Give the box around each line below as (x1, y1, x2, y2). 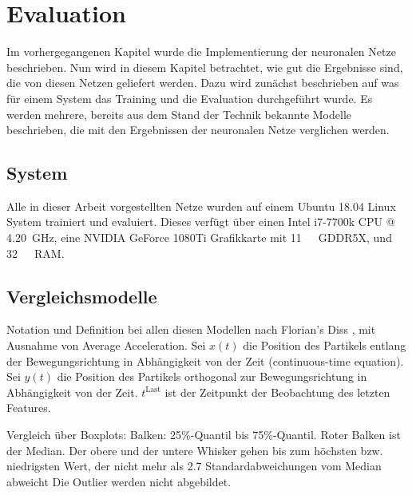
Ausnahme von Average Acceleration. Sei (6, 337, 206, 354)
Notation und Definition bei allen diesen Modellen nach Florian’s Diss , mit (6, 321, 376, 338)
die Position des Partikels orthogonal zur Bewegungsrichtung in (57, 368, 367, 385)
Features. (6, 399, 51, 416)
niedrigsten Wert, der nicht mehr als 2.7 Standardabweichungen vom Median (6, 457, 382, 474)
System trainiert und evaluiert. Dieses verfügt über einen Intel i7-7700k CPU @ (6, 213, 395, 230)
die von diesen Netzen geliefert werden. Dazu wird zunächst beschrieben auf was (6, 74, 399, 91)
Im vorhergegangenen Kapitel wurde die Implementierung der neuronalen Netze (6, 43, 396, 60)
